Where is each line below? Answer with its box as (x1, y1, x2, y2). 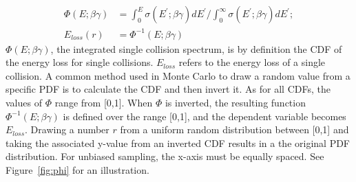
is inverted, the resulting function (165, 95, 306, 109)
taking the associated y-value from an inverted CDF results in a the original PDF (6, 135, 350, 150)
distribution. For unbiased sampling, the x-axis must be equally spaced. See (6, 149, 324, 163)
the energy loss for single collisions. (6, 55, 154, 69)
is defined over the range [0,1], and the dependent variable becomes (63, 109, 346, 123)
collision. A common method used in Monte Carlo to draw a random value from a (6, 68, 350, 82)
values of (6, 95, 42, 109)
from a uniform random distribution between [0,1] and (120, 122, 349, 137)
